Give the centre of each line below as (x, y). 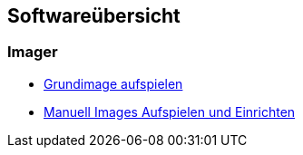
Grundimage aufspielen (113, 83)
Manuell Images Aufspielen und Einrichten (170, 111)
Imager (33, 52)
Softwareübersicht (94, 16)
